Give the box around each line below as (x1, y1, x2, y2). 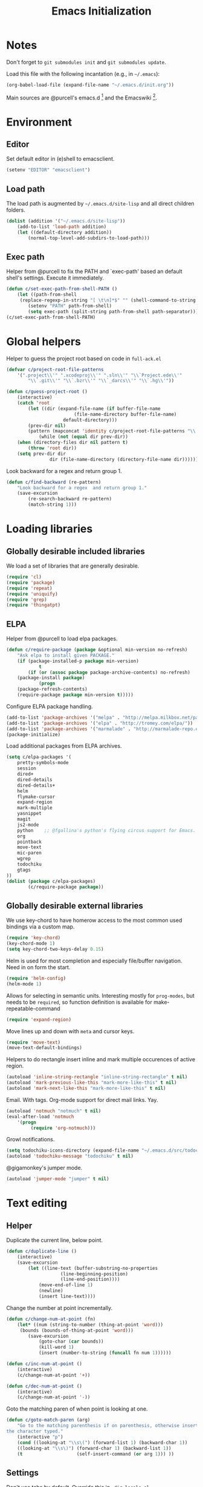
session (17, 765, 36, 771)
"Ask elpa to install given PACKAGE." (17, 652, 115, 659)
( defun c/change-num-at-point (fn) (6, 1316, 96, 1322)
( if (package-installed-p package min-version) (17, 658, 139, 664)
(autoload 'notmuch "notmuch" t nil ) (6, 1108, 101, 1114)
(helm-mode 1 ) (6, 981, 42, 987)
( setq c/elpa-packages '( (6, 754, 71, 760)
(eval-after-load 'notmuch (6, 1113, 74, 1119)
